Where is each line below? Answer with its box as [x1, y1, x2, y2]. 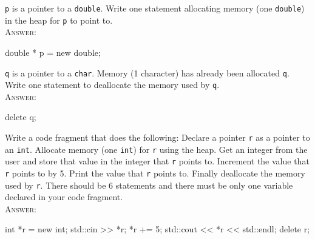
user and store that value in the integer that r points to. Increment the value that [5, 155, 310, 167]
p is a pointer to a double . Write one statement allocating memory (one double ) [5, 2, 305, 14]
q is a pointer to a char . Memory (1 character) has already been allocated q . [5, 66, 290, 79]
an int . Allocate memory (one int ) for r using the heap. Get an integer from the [5, 143, 308, 155]
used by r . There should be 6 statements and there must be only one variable [5, 178, 293, 191]
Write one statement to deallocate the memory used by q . [5, 78, 220, 91]
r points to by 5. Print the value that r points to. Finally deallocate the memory [5, 166, 305, 179]
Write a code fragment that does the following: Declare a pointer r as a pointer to [5, 131, 310, 143]
